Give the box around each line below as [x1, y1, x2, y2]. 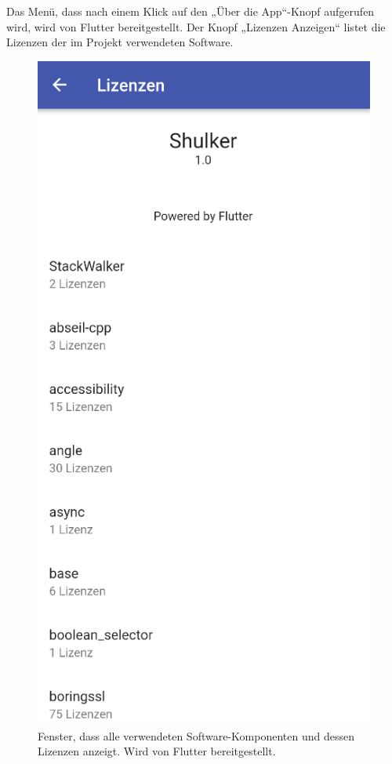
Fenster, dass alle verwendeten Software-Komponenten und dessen [38, 727, 354, 744]
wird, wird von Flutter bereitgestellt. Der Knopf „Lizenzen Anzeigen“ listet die [6, 18, 386, 35]
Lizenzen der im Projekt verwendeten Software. [6, 34, 234, 50]
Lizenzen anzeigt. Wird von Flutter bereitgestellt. [38, 743, 276, 759]
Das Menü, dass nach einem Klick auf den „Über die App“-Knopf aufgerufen [6, 3, 375, 19]
